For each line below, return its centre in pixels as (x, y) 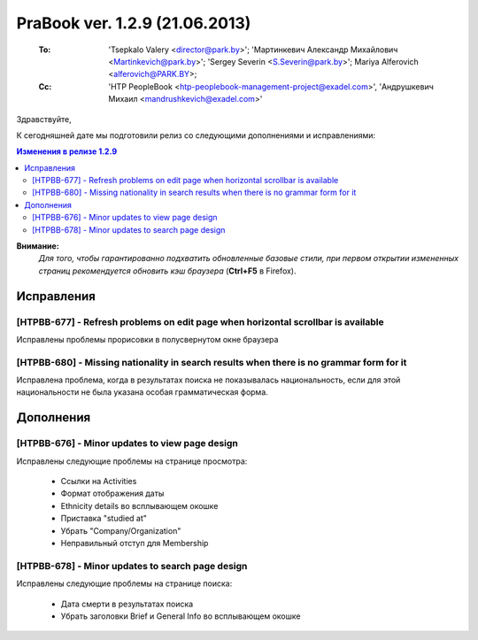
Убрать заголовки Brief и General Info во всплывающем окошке (181, 616)
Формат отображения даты (112, 493)
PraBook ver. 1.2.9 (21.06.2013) (134, 23)
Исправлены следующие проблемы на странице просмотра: (132, 461)
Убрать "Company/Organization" (121, 530)
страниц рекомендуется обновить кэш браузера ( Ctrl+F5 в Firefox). (167, 271)
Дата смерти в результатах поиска (127, 604)
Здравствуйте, (44, 119)
